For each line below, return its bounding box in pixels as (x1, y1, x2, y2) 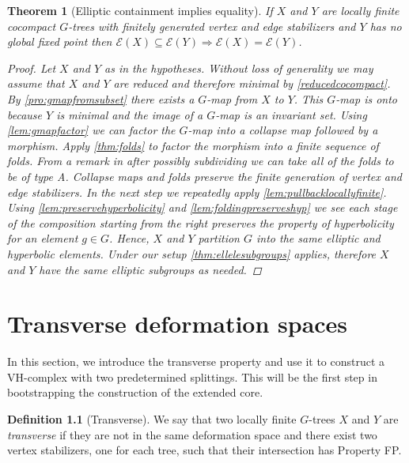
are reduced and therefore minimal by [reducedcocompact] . (113, 75, 391, 92)
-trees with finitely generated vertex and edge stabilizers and (68, 17, 356, 34)
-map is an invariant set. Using (215, 106, 367, 122)
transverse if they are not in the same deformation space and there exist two (7, 426, 377, 442)
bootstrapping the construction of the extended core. (7, 384, 263, 401)
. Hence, (109, 230, 150, 247)
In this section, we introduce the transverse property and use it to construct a (7, 353, 385, 370)
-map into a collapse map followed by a (187, 122, 378, 138)
